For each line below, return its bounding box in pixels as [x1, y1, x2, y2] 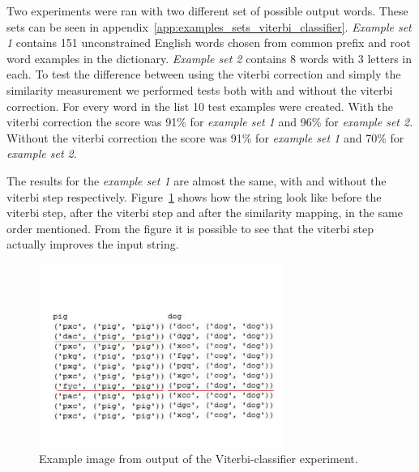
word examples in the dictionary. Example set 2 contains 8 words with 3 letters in [6, 49, 413, 66]
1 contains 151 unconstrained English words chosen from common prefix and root [6, 34, 411, 51]
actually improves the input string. [6, 236, 179, 253]
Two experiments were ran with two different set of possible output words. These [6, 2, 408, 19]
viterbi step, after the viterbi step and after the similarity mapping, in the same [6, 204, 403, 221]
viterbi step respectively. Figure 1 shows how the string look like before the [6, 188, 382, 205]
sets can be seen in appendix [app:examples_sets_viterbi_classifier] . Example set [6, 18, 412, 35]
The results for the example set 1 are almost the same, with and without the [6, 172, 387, 189]
